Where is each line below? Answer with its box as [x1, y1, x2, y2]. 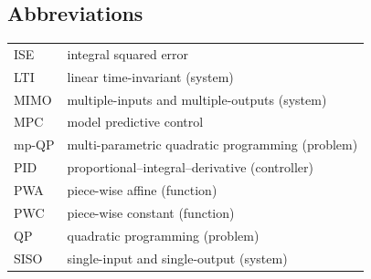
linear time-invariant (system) [67, 67, 234, 86]
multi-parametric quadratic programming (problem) [67, 135, 358, 154]
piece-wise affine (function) [67, 181, 217, 200]
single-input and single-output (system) [67, 248, 288, 267]
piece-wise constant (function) [67, 202, 235, 222]
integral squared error [67, 44, 189, 63]
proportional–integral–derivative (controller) [67, 158, 313, 177]
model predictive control [67, 112, 204, 131]
